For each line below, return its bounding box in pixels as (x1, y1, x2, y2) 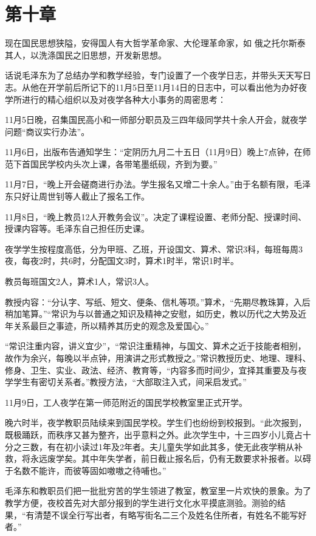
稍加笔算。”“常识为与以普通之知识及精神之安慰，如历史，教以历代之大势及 (5, 307, 298, 320)
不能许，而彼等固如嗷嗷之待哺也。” (30, 464, 167, 476)
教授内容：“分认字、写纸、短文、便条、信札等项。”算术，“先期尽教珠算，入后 (5, 295, 311, 308)
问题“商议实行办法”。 (5, 125, 90, 137)
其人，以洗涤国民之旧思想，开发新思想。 (5, 48, 167, 61)
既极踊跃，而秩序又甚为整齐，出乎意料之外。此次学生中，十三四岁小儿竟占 (5, 428, 303, 440)
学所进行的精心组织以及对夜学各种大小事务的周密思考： (5, 92, 226, 105)
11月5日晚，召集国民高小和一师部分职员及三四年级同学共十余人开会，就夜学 (5, 113, 307, 126)
